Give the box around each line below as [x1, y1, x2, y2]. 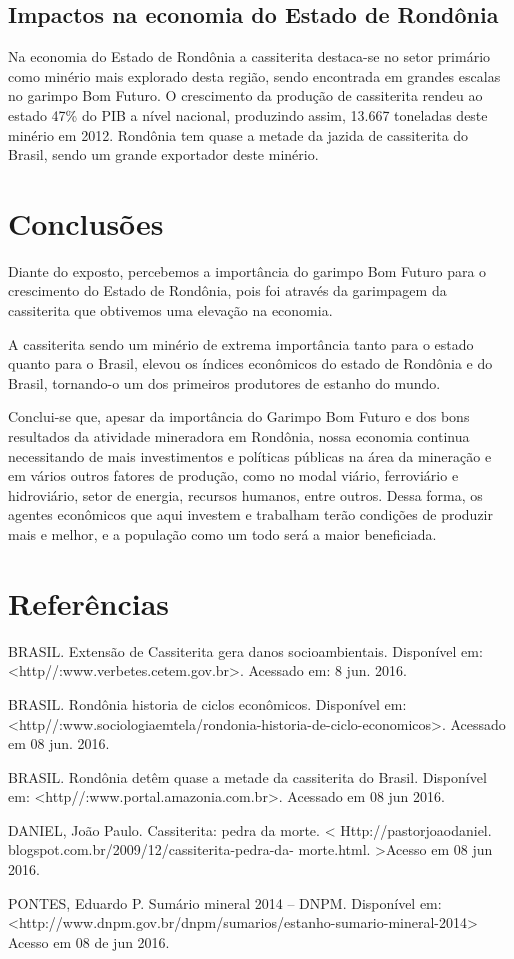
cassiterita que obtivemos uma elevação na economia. [8, 300, 333, 321]
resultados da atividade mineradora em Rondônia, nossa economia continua [8, 426, 470, 447]
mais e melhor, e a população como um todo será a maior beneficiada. [8, 524, 437, 545]
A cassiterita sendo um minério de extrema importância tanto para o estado [8, 333, 474, 354]
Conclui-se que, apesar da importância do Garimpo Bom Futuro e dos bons [8, 406, 470, 427]
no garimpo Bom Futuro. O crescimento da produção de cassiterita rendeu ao [8, 85, 483, 106]
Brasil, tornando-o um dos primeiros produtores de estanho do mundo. [8, 372, 441, 393]
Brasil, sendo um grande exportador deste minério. [8, 144, 319, 165]
